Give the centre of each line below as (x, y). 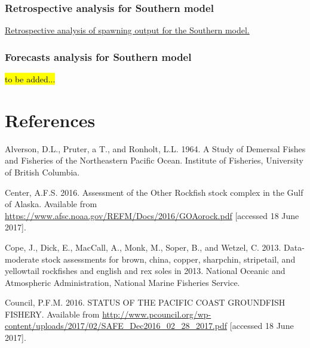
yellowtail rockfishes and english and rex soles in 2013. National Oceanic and (145, 271)
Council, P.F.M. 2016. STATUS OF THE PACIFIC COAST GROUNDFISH (145, 302)
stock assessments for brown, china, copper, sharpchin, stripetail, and (168, 259)
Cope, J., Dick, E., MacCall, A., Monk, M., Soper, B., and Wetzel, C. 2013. (143, 247)
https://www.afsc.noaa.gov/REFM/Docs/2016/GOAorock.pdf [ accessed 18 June (152, 215)
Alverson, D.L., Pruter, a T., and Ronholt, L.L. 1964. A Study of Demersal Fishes (155, 148)
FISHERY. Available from (52, 314)
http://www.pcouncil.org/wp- (157, 314)
